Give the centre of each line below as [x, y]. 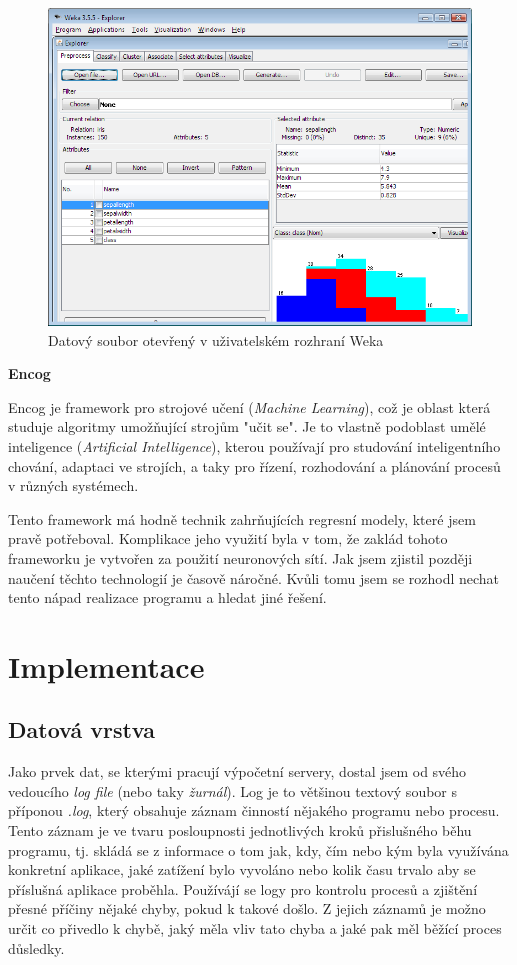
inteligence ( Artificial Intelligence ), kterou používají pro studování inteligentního [254, 445]
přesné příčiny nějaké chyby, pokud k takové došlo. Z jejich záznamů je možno [247, 908]
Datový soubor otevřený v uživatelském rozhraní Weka [216, 339]
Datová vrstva [81, 729]
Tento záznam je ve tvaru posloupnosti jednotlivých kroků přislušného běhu [240, 830]
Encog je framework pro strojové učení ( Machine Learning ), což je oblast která [249, 406]
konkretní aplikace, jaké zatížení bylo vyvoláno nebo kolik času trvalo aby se [242, 869]
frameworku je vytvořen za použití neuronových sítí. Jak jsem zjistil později [240, 557]
